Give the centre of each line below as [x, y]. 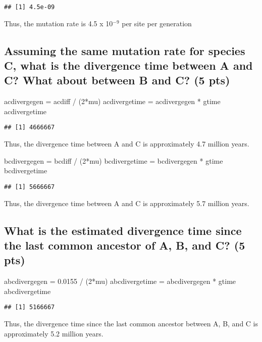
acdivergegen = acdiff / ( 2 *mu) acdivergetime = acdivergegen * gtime [112, 101]
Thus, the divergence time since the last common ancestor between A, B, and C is [131, 323]
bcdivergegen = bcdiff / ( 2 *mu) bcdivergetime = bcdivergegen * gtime [114, 160]
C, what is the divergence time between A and [128, 65]
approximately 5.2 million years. [54, 333]
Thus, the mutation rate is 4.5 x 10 [59, 23]
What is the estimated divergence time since [123, 230]
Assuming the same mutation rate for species [125, 50]
